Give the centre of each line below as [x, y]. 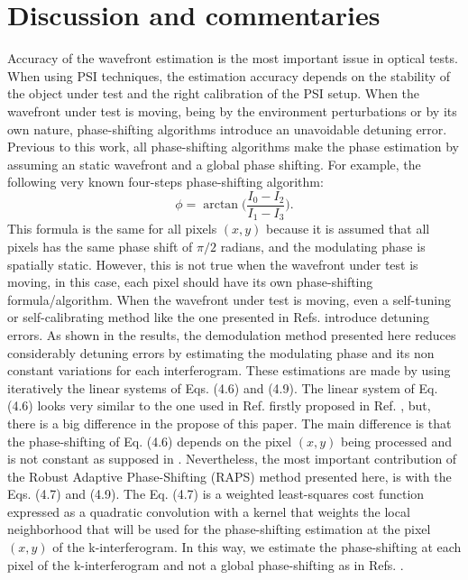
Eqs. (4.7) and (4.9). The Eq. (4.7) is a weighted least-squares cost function [216, 494]
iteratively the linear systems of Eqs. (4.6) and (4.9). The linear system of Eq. [223, 387]
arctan [221, 205]
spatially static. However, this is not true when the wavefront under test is [213, 264]
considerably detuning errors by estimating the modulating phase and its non [221, 352]
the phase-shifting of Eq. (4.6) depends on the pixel [150, 441]
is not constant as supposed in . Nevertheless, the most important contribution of [232, 459]
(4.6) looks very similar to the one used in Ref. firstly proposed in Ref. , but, [219, 405]
